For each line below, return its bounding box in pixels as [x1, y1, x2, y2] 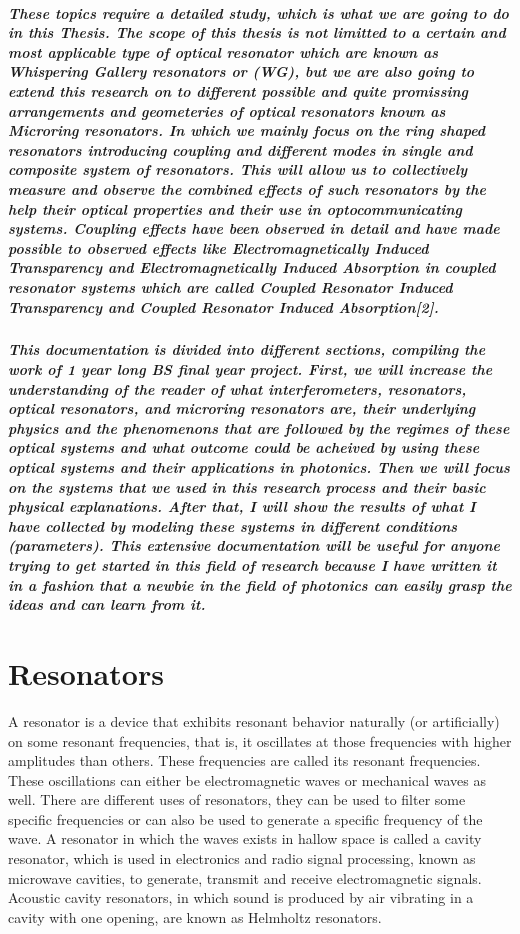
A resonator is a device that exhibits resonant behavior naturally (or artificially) [8, 710, 500, 731]
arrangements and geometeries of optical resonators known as [8, 100, 446, 121]
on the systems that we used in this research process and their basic [8, 476, 486, 497]
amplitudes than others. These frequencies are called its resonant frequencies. [8, 750, 481, 771]
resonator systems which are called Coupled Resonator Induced [8, 276, 453, 297]
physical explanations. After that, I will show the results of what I [8, 496, 476, 517]
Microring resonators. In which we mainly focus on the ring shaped [8, 120, 486, 141]
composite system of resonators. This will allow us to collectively [8, 159, 468, 180]
